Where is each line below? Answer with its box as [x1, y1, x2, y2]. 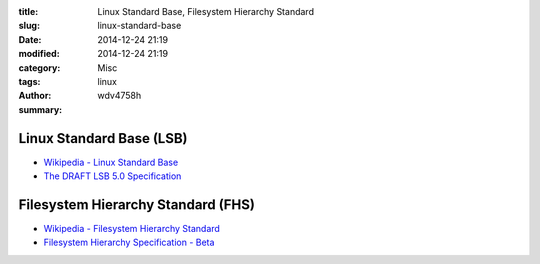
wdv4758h [97, 90, 142, 102]
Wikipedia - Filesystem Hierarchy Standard [43, 222, 220, 234]
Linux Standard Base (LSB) [18, 130, 189, 147]
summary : [18, 103, 63, 115]
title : [18, 6, 39, 17]
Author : [18, 90, 52, 102]
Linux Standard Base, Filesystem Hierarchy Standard [97, 6, 315, 17]
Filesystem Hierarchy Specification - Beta [43, 236, 215, 249]
